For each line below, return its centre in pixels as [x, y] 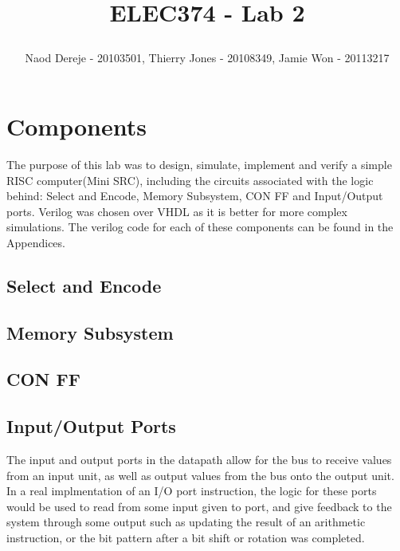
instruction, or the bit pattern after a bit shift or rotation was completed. [186, 537]
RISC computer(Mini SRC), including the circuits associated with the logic [190, 180]
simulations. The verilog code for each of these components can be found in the [200, 227]
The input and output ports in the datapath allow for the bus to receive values [199, 460]
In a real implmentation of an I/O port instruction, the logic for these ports [192, 491]
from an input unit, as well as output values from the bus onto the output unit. [200, 475]
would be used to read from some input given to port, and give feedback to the [199, 506]
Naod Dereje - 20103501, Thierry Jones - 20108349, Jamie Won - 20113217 [207, 58]
